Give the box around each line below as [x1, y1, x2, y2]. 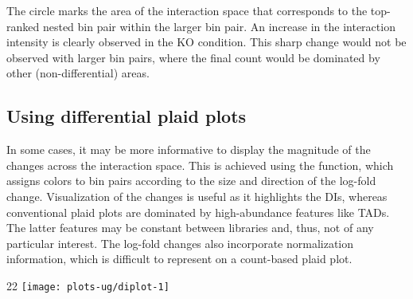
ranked [6, 18, 40, 34]
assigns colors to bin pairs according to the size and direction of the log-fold [6, 172, 376, 189]
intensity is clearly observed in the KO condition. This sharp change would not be [6, 33, 407, 50]
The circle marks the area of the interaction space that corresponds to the [6, 2, 368, 18]
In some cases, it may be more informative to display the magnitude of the [6, 141, 371, 158]
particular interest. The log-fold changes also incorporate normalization [6, 234, 354, 251]
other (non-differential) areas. [6, 65, 150, 81]
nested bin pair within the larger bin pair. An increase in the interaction [42, 18, 395, 34]
